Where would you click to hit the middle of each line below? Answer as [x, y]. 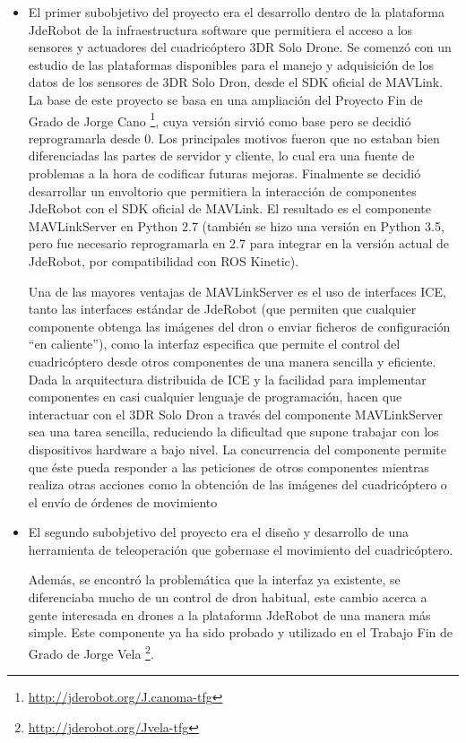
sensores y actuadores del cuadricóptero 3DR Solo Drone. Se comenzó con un [240, 47]
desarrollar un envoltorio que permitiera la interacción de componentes [222, 190]
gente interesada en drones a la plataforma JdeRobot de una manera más [229, 614]
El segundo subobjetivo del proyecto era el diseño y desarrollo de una [218, 532]
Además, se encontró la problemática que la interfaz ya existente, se [214, 579]
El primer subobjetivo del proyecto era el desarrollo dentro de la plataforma [237, 12]
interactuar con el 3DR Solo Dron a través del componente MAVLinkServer [236, 414]
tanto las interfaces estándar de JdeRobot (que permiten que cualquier [222, 309]
